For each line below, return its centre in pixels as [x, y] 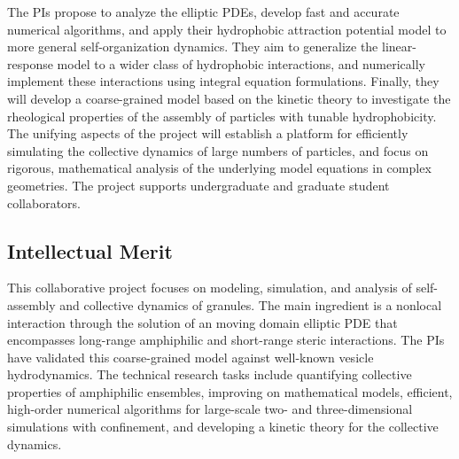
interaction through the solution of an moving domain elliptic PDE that [202, 322]
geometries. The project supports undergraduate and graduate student [198, 185]
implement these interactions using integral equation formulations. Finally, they [223, 81]
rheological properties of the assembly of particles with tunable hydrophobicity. [222, 116]
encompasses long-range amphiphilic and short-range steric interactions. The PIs [226, 340]
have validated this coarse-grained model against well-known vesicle [191, 357]
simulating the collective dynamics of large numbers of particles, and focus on [218, 150]
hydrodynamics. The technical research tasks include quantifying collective [210, 374]
